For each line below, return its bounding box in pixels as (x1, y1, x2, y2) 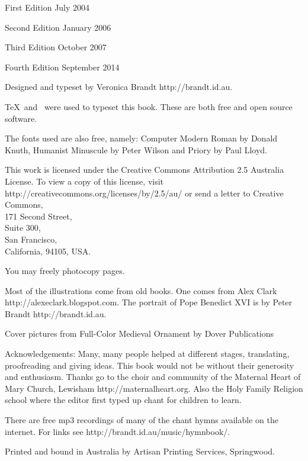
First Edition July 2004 (5, 1, 90, 13)
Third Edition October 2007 (5, 41, 107, 53)
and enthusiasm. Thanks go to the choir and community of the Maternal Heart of (5, 370, 301, 383)
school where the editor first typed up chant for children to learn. (5, 394, 242, 406)
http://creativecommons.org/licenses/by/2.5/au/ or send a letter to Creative (5, 186, 284, 199)
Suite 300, (5, 221, 41, 234)
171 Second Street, (5, 209, 72, 222)
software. (5, 112, 37, 124)
